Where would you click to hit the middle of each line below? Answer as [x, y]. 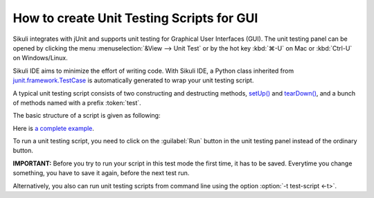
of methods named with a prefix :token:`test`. [77, 102]
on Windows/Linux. [41, 58]
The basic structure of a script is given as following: [87, 116]
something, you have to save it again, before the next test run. [101, 173]
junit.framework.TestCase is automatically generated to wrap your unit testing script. [133, 80]
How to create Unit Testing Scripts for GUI [135, 18]
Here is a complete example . [54, 128]
